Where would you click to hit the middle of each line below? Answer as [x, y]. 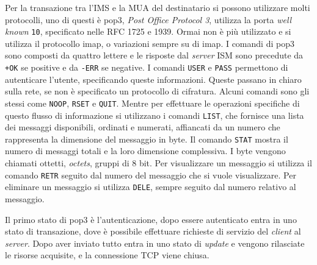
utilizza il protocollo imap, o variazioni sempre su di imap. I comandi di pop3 [150, 43]
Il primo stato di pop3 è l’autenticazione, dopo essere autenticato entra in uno [151, 219]
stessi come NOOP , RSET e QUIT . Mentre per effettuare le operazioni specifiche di [152, 103]
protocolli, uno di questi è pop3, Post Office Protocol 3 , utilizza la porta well [148, 19]
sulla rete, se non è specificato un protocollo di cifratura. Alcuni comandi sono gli [157, 91]
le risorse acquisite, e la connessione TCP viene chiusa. [107, 255]
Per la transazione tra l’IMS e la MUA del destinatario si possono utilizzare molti [158, 7]
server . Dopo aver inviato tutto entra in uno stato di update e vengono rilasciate [155, 243]
